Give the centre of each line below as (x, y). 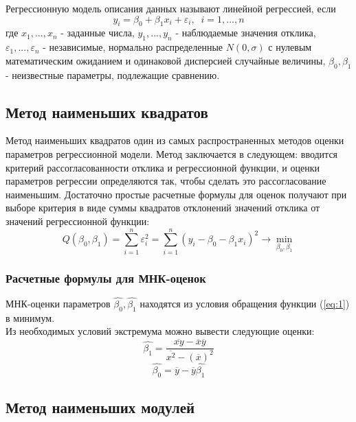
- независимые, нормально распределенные (133, 47)
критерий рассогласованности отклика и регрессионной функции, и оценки (163, 167)
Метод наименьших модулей (100, 407)
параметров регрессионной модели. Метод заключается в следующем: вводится (172, 153)
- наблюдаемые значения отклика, (246, 33)
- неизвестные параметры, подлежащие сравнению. (113, 74)
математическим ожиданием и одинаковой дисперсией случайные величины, (166, 60)
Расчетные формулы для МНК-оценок (106, 278)
